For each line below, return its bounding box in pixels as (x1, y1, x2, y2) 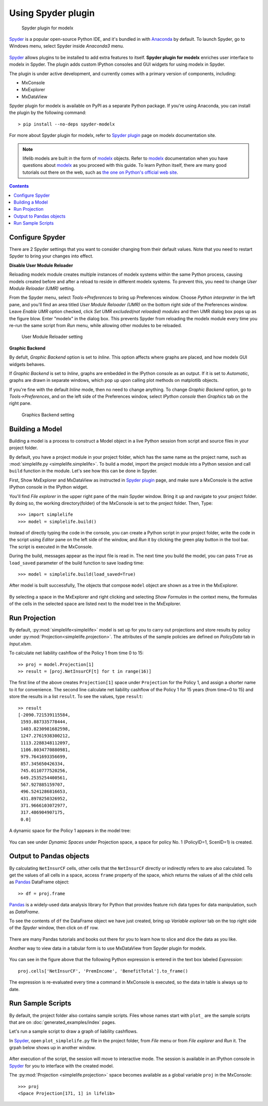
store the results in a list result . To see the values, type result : (9, 694, 143, 700)
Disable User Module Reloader (9, 262, 73, 268)
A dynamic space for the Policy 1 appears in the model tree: (9, 828, 131, 834)
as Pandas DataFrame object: (9, 879, 69, 885)
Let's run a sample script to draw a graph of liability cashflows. (9, 1028, 138, 1034)
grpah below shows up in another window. (9, 1045, 96, 1051)
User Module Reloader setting (21, 334, 83, 340)
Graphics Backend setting (21, 411, 74, 418)
